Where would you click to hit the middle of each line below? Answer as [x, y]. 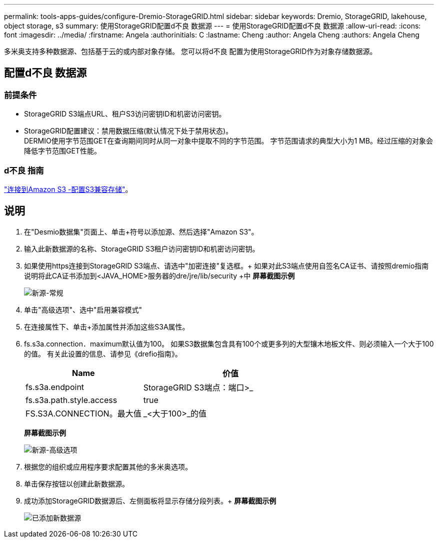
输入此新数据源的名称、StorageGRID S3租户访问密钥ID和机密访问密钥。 [142, 248]
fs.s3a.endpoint [55, 387]
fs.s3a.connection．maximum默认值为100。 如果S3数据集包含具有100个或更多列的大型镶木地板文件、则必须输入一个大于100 [229, 343]
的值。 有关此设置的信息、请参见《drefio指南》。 [103, 353]
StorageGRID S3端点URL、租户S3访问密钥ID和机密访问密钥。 [125, 114]
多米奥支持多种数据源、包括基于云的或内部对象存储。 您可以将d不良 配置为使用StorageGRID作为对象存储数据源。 [190, 51]
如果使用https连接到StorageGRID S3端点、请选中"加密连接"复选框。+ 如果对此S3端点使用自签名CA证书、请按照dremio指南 [226, 265]
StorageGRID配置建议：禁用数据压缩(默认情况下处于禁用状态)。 [128, 131]
